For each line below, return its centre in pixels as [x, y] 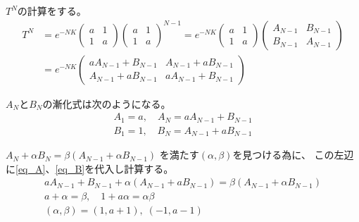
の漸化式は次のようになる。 [107, 103]
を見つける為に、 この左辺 [293, 155]
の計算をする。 [52, 11]
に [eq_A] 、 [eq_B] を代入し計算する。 [90, 168]
